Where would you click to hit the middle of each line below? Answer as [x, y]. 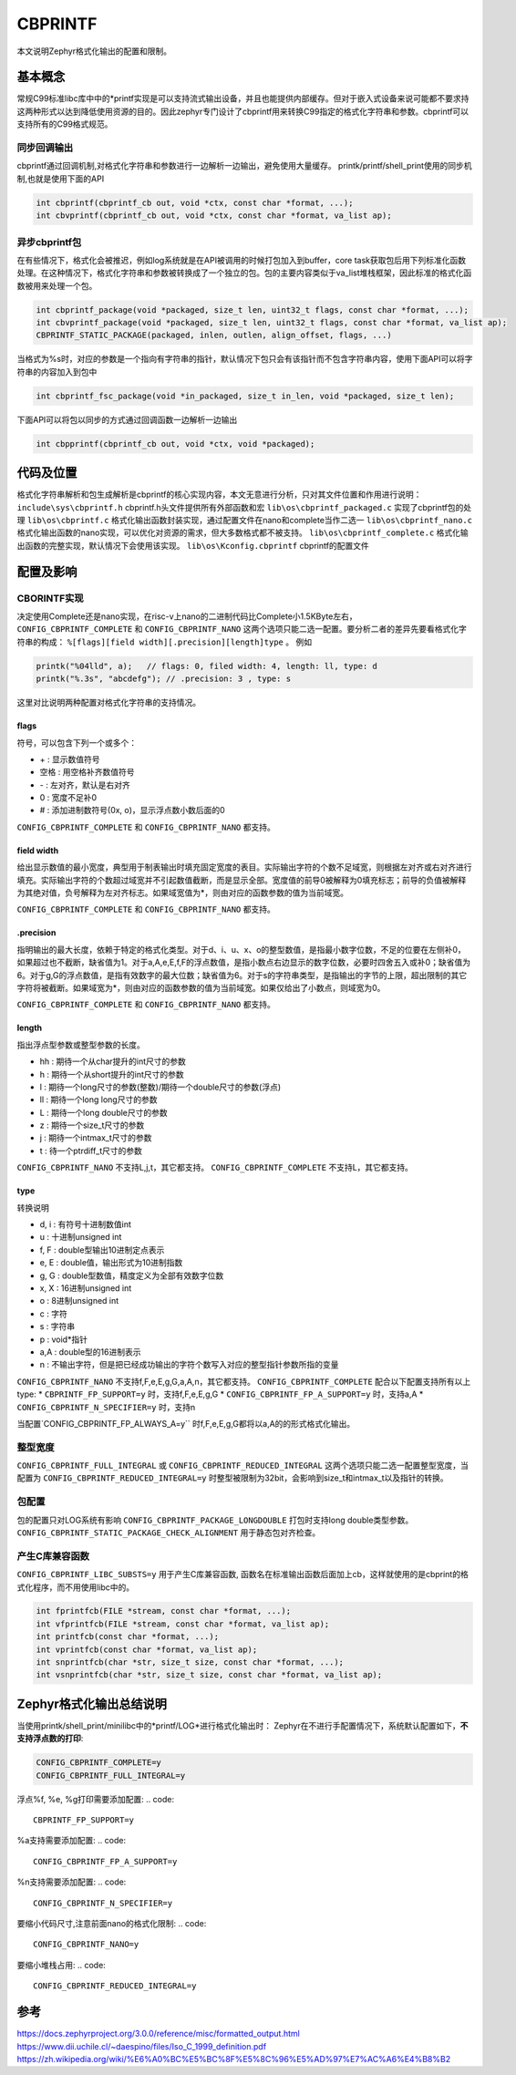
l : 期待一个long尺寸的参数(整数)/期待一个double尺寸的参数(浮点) [160, 1087]
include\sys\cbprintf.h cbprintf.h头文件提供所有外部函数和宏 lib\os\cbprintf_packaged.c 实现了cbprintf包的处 [244, 507]
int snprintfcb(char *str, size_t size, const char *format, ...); [190, 1662]
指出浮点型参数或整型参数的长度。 [81, 1045]
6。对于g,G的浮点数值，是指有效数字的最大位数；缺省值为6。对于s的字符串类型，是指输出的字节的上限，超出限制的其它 [242, 975]
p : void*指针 [64, 1339]
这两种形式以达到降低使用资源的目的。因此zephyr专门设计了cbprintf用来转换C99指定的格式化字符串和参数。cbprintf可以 [243, 111]
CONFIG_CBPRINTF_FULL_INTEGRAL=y [111, 1775]
